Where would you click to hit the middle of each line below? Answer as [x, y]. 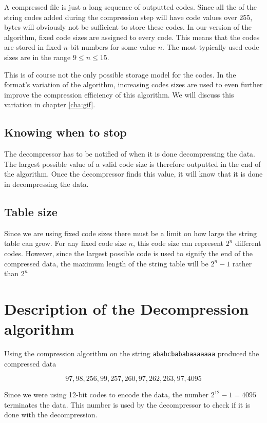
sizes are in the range [37, 57]
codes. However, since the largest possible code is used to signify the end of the [129, 253]
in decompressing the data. [46, 184]
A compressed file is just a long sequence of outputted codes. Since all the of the [131, 7]
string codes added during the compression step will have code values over [121, 17]
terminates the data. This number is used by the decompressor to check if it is [127, 404]
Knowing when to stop [65, 132]
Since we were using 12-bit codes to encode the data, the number [107, 395]
